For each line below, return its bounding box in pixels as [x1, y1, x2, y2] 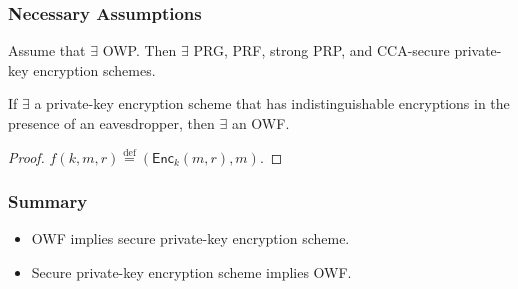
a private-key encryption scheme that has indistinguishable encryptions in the [34, 93, 510, 114]
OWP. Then [102, 40, 177, 61]
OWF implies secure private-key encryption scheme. [31, 228, 350, 249]
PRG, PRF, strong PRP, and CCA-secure [193, 40, 450, 61]
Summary [8, 189, 88, 214]
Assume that [8, 40, 86, 61]
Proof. [8, 146, 45, 167]
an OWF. [231, 113, 290, 133]
